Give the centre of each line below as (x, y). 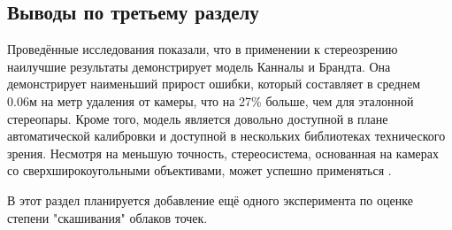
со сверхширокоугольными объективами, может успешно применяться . (199, 170)
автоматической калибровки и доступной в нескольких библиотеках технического (226, 136)
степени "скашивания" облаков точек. (107, 217)
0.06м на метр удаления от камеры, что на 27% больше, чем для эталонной (211, 100)
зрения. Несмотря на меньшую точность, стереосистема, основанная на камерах (223, 153)
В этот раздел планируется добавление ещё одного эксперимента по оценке (210, 199)
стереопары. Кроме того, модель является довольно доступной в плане (198, 118)
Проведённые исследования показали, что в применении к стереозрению (203, 49)
